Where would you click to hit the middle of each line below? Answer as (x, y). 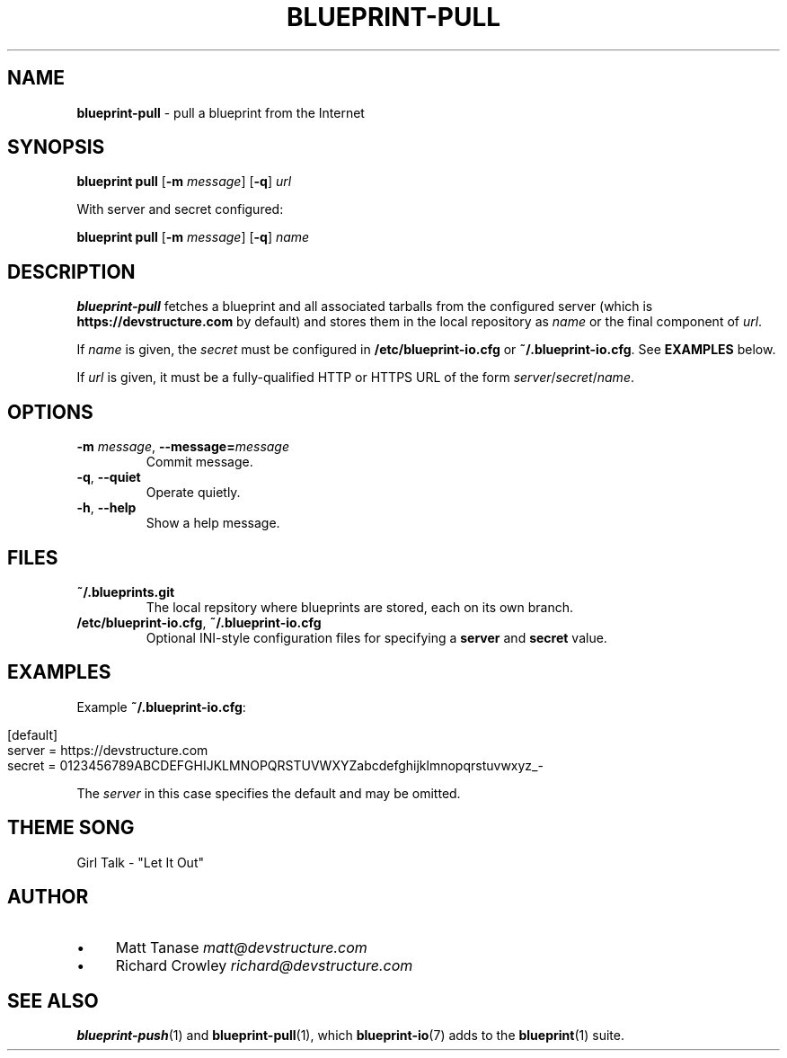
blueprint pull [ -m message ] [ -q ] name (193, 237)
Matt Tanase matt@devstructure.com (241, 947)
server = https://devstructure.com (108, 750)
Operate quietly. (193, 493)
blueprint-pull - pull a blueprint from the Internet (221, 112)
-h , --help (106, 508)
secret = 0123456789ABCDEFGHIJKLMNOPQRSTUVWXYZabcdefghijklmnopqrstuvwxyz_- (275, 765)
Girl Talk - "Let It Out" (140, 862)
